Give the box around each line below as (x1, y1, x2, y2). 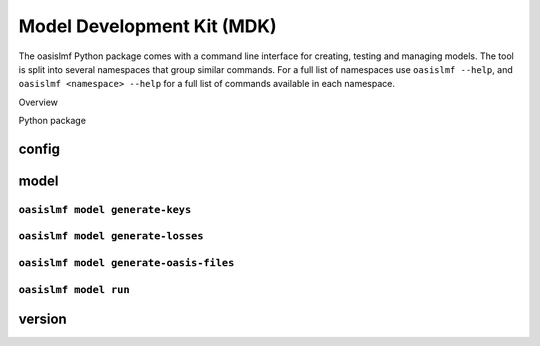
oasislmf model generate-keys (18, 203, 192, 216)
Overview (18, 96, 59, 108)
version (18, 311, 67, 328)
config (18, 140, 60, 157)
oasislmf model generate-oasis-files (18, 256, 235, 270)
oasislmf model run (18, 283, 130, 296)
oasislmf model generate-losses (18, 230, 204, 243)
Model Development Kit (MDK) (18, 15, 277, 37)
